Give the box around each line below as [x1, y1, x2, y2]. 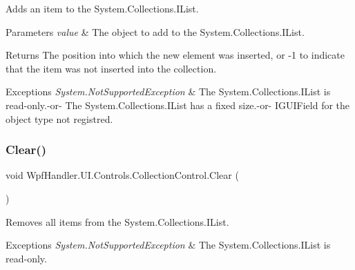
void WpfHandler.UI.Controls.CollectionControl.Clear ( [6, 168, 239, 182]
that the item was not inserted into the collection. [6, 61, 217, 75]
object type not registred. [6, 111, 113, 126]
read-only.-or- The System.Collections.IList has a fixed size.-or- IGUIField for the [6, 97, 350, 112]
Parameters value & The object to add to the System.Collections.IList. [6, 24, 305, 39]
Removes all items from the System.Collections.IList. [6, 214, 229, 229]
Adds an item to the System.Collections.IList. [6, 1, 199, 15]
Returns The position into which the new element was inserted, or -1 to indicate [6, 48, 345, 62]
